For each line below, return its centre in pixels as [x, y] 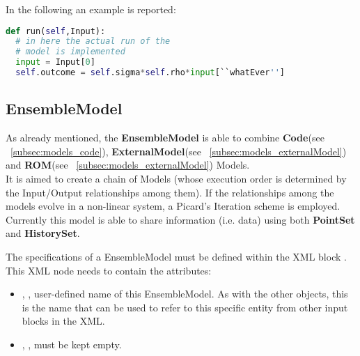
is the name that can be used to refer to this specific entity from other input [185, 307]
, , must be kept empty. [72, 344]
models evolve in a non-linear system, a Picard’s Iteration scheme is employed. [173, 206]
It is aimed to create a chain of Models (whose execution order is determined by [176, 178]
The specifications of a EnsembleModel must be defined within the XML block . [176, 256]
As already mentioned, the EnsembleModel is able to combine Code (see [165, 138]
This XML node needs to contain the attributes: [109, 270]
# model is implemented [70, 52]
